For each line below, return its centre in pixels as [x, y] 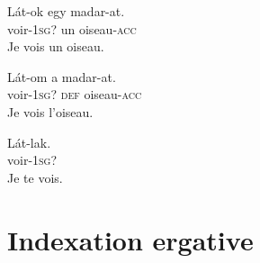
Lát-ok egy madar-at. [66, 11]
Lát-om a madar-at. [62, 76]
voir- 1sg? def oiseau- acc [75, 94]
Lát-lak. [29, 142]
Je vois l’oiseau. [50, 111]
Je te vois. [35, 177]
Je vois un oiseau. [56, 46]
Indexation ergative [130, 239]
